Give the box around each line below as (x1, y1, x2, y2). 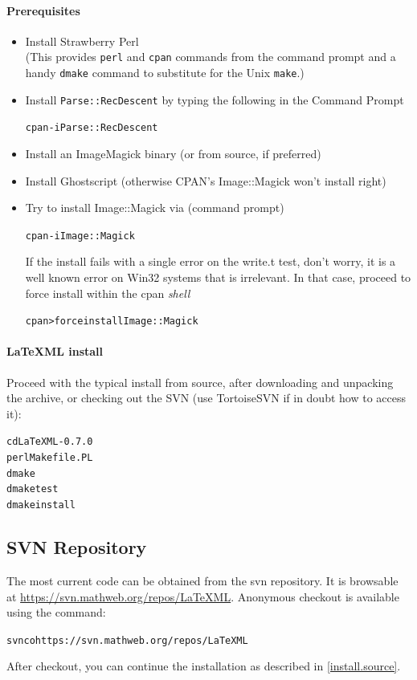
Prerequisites (6, 2, 80, 18)
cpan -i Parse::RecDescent (25, 122, 158, 134)
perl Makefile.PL (6, 452, 93, 464)
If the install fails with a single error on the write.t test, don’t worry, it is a (25, 253, 396, 270)
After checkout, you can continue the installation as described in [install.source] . (6, 658, 401, 674)
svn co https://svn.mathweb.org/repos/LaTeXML (6, 634, 248, 646)
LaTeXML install (6, 343, 104, 360)
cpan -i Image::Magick (25, 230, 135, 242)
